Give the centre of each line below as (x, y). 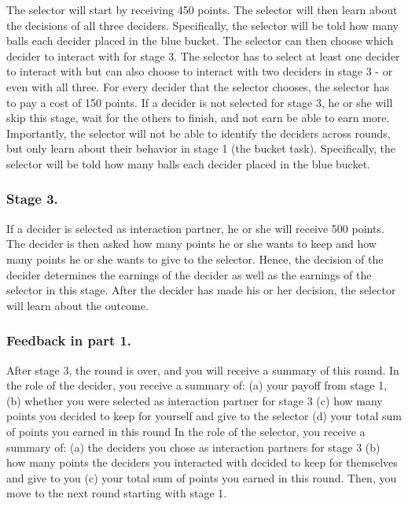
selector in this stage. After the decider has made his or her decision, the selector (201, 290)
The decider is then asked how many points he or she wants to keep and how (191, 244)
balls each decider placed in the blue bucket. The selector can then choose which (200, 41)
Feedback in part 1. (69, 340)
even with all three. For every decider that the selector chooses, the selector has (198, 86)
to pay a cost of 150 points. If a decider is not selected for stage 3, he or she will (200, 102)
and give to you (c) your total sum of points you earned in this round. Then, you (202, 477)
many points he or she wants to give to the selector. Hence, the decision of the (195, 259)
